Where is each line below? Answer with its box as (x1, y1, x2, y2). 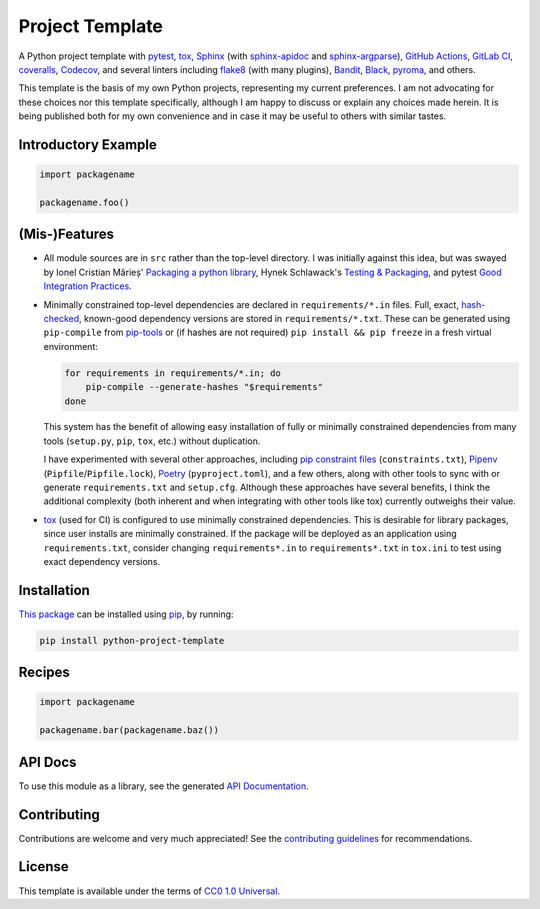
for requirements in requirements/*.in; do (64, 367, 282, 379)
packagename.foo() (39, 196, 130, 208)
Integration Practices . (43, 280, 132, 292)
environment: (43, 340, 99, 352)
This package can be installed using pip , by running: (18, 608, 234, 620)
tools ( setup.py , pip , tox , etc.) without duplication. (43, 435, 261, 447)
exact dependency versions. (43, 556, 161, 567)
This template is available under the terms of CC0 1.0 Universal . (18, 885, 280, 897)
